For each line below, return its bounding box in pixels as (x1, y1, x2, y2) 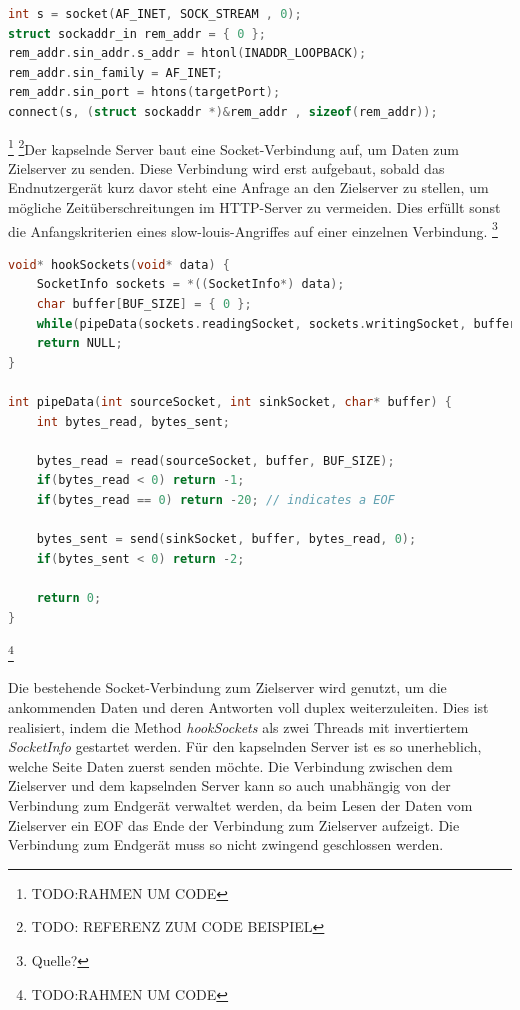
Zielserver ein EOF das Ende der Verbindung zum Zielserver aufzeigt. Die (8, 814, 460, 835)
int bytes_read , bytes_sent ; (36, 414, 230, 429)
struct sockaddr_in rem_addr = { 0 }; (8, 26, 266, 41)
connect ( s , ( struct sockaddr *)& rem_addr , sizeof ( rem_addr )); (8, 104, 438, 119)
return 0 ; (36, 590, 102, 605)
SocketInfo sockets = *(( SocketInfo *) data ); (36, 277, 345, 292)
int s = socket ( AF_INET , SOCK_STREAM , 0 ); (8, 7, 302, 21)
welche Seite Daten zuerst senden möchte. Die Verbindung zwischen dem (8, 755, 453, 776)
